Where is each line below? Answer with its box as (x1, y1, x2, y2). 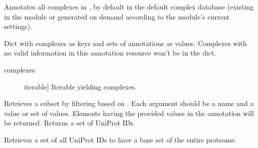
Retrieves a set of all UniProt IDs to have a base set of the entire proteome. (4, 134, 237, 144)
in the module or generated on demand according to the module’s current (4, 11, 230, 21)
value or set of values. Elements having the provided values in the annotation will (4, 107, 254, 118)
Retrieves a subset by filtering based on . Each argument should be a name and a (4, 98, 254, 108)
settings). (4, 21, 33, 31)
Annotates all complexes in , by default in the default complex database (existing (4, 1, 254, 11)
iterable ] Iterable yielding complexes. (24, 81, 137, 91)
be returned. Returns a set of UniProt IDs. (4, 117, 135, 128)
